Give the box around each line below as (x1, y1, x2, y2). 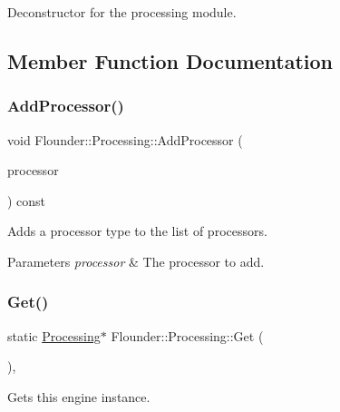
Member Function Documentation (7, 46, 334, 74)
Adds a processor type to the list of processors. (7, 221, 267, 240)
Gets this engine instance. (7, 387, 151, 406)
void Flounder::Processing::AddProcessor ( (7, 130, 243, 149)
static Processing (7, 326, 101, 345)
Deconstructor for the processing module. (7, 3, 237, 21)
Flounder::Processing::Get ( (111, 326, 264, 345)
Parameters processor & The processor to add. (7, 251, 265, 270)
